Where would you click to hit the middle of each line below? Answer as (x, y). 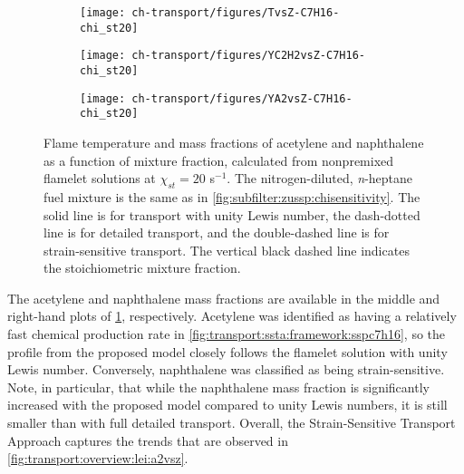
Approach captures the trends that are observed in (148, 440)
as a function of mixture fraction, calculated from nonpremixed (219, 160)
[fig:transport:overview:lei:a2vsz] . (98, 458)
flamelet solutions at (100, 178)
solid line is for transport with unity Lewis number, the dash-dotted (232, 214)
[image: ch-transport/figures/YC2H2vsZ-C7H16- (222, 56)
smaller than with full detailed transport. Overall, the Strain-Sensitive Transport (232, 423)
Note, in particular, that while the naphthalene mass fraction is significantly (218, 387)
